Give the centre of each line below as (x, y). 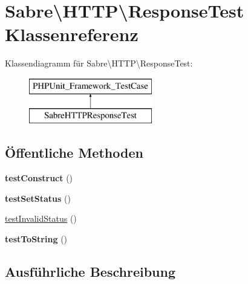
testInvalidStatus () (41, 218)
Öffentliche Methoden (74, 153)
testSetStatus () (38, 198)
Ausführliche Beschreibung (90, 272)
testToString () (36, 239)
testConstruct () (39, 178)
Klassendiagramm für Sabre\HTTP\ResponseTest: (99, 63)
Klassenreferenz (72, 34)
